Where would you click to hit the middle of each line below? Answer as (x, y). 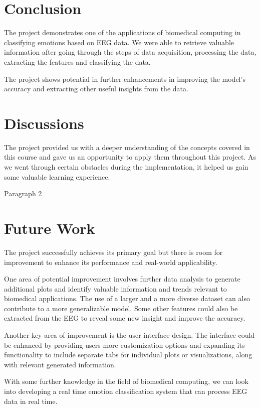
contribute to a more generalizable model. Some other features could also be (121, 308)
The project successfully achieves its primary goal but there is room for (113, 252)
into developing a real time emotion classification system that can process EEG (126, 391)
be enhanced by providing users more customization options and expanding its (124, 345)
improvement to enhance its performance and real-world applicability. (111, 262)
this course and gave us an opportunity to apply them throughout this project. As (130, 157)
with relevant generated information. (60, 364)
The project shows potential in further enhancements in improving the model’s (125, 79)
